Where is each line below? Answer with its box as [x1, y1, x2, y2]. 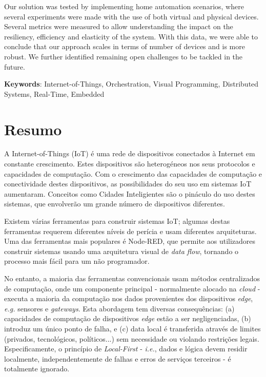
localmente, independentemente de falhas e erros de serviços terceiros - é [4, 353, 231, 364]
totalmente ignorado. [4, 363, 70, 374]
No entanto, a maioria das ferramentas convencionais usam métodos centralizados [4, 273, 260, 283]
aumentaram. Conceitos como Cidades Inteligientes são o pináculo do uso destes [4, 188, 255, 199]
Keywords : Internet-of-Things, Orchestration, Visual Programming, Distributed [4, 78, 259, 89]
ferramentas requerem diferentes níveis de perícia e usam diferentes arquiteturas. [4, 225, 257, 236]
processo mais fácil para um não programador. [4, 256, 150, 266]
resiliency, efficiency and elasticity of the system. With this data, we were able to [4, 31, 258, 41]
